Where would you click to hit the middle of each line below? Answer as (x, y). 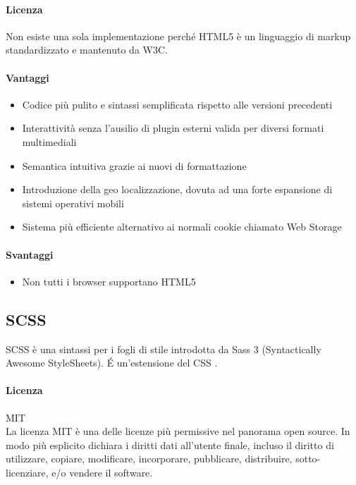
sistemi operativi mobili (73, 203)
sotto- (308, 459)
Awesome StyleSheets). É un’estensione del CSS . (112, 363)
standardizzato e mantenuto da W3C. (87, 50)
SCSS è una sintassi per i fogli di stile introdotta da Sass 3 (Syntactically (164, 349)
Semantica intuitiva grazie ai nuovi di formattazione (134, 165)
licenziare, (27, 472)
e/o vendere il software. (102, 472)
